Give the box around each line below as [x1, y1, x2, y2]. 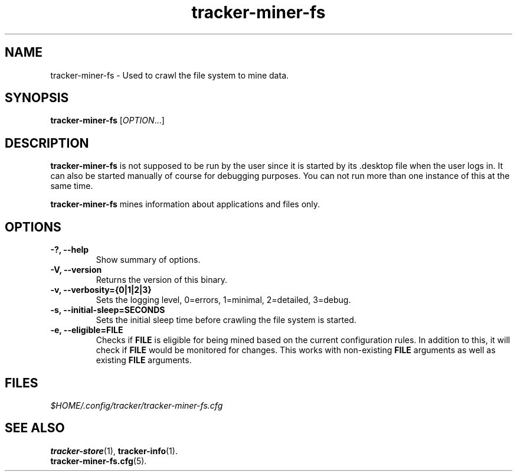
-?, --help [50, 244, 89, 255]
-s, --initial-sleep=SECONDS [50, 305, 165, 315]
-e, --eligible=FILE [50, 325, 123, 335]
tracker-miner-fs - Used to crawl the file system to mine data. [50, 70, 289, 80]
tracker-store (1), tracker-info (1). [50, 445, 178, 456]
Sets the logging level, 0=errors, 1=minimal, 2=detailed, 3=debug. [96, 295, 351, 305]
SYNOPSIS [5, 90, 69, 106]
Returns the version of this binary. [96, 275, 228, 285]
